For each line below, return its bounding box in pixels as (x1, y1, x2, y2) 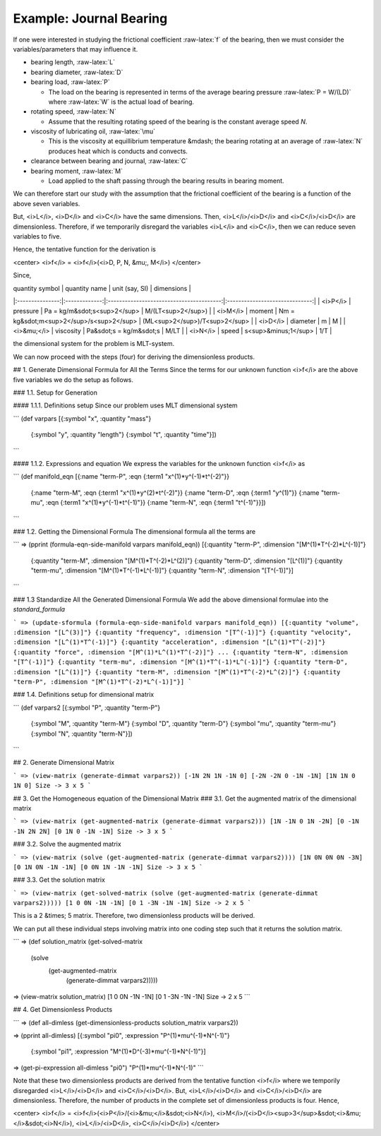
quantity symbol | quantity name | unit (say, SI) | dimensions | (13, 284, 192, 292)
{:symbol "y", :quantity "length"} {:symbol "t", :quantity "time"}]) (30, 431, 217, 439)
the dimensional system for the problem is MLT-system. (13, 340, 175, 348)
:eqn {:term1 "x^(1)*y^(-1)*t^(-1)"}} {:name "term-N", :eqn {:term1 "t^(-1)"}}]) (45, 498, 266, 507)
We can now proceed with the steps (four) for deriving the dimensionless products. (13, 352, 255, 361)
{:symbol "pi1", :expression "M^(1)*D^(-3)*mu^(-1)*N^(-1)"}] (30, 1047, 206, 1056)
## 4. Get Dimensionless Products (13, 1005, 113, 1014)
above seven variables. (13, 199, 80, 208)
